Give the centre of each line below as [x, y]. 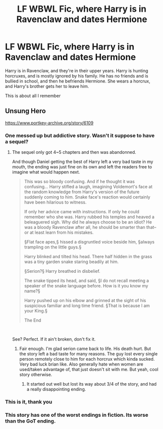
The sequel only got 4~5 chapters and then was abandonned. [74, 152]
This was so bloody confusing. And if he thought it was [79, 182]
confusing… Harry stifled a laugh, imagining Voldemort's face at [88, 187]
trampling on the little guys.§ [53, 247]
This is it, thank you [29, 402]
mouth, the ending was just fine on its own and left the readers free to [82, 167]
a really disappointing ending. [56, 389]
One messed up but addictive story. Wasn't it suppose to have [80, 135]
